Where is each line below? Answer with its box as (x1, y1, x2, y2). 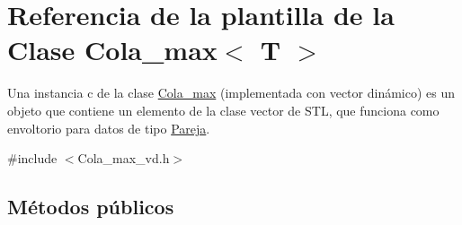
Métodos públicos (7, 193, 174, 221)
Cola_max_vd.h (77, 149, 170, 168)
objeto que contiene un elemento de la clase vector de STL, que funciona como (7, 100, 440, 119)
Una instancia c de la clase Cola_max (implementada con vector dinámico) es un (7, 83, 456, 102)
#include (7, 149, 58, 168)
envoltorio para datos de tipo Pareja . (7, 118, 210, 137)
